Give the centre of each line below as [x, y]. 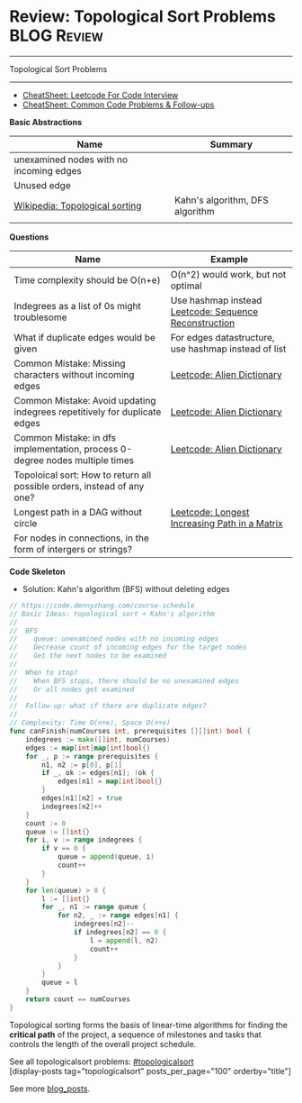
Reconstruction [203, 323]
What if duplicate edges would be [84, 337]
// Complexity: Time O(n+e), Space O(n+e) [90, 723]
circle [26, 523]
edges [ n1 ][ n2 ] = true [82, 798]
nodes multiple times [90, 460]
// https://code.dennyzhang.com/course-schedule [102, 606]
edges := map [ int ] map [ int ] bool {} [88, 748]
